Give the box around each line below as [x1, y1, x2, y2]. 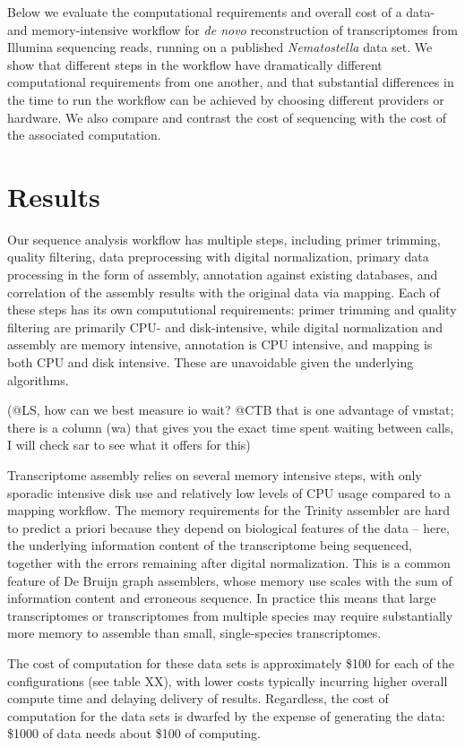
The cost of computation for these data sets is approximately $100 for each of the [7, 653, 455, 672]
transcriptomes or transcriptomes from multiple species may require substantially [7, 606, 453, 624]
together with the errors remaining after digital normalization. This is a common [7, 553, 451, 572]
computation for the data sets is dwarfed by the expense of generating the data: [7, 706, 445, 725]
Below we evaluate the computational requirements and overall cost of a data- [7, 3, 435, 21]
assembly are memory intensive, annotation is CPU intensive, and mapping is [7, 335, 433, 354]
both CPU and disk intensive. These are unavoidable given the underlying [7, 353, 414, 372]
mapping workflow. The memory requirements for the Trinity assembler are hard [7, 501, 451, 520]
